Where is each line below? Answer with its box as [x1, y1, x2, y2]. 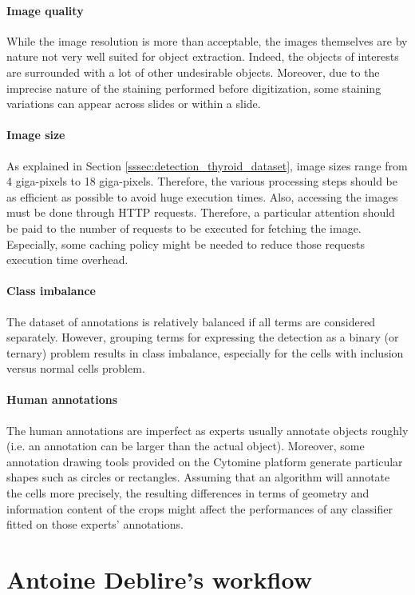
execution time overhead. [6, 251, 128, 268]
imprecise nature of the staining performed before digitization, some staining [6, 79, 381, 96]
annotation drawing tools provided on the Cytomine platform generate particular [6, 453, 403, 469]
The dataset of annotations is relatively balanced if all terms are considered [6, 313, 376, 329]
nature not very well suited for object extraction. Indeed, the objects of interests [6, 48, 399, 65]
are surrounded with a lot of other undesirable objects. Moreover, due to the [6, 63, 380, 80]
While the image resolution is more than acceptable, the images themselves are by [6, 32, 408, 49]
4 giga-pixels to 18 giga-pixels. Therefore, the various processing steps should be [6, 173, 397, 190]
